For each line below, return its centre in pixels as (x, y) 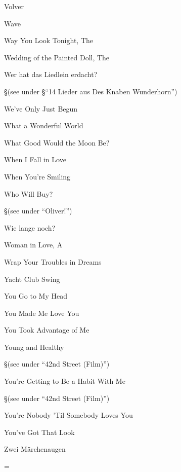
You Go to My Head (36, 296)
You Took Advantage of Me (47, 330)
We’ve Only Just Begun (41, 108)
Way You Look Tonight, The (49, 40)
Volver (14, 6)
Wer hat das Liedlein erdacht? (51, 74)
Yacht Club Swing (32, 279)
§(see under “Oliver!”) (38, 211)
